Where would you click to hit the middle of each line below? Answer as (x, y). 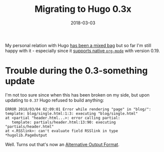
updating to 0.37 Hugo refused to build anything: (55, 100)
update (20, 81)
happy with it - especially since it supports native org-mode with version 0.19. (82, 51)
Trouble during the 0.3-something (77, 71)
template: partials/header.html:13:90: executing (64, 122)
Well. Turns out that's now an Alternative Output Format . (62, 144)
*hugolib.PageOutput (26, 135)
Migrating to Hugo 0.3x (83, 9)
